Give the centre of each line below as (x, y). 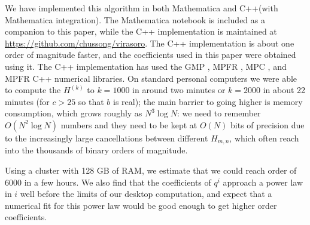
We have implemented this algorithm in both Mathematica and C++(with (142, 8)
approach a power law (263, 182)
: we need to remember (219, 113)
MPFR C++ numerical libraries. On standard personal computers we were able (151, 78)
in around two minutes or (179, 90)
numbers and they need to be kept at (129, 124)
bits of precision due (268, 124)
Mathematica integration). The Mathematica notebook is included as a (135, 19)
